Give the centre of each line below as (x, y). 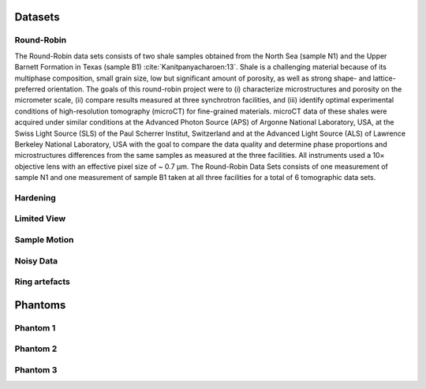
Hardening (35, 197)
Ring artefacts (42, 282)
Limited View (40, 219)
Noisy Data (36, 260)
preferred (30, 89)
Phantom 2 (36, 349)
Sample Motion (44, 239)
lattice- (384, 78)
